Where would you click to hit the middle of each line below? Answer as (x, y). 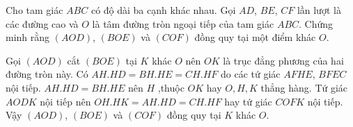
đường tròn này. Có (47, 74)
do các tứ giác (250, 74)
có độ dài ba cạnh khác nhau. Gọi (163, 10)
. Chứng (316, 23)
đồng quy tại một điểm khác (255, 37)
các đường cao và (42, 23)
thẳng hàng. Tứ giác (304, 87)
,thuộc (171, 87)
